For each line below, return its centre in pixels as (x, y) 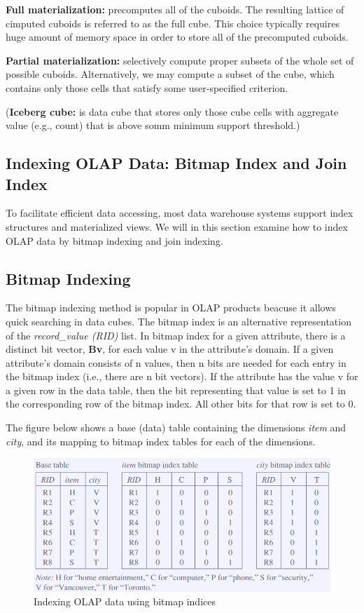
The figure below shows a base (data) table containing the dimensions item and (176, 427)
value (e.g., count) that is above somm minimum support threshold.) (153, 125)
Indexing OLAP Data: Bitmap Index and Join (176, 163)
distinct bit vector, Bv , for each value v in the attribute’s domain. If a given (170, 349)
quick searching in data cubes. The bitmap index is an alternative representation (178, 321)
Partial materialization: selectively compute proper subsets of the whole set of (180, 60)
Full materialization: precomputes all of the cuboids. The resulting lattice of (175, 9)
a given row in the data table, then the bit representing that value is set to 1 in (176, 390)
